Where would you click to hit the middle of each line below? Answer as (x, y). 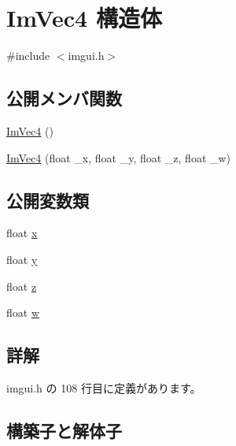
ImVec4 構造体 (84, 18)
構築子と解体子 (64, 430)
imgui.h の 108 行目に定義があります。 (104, 387)
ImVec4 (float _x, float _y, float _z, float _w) (119, 157)
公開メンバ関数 (64, 98)
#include (28, 56)
